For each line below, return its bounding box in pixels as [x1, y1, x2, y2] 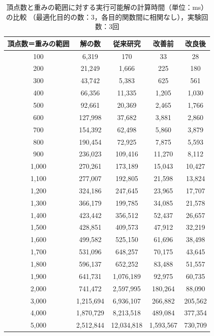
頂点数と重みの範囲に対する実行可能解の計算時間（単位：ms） [6, 2, 208, 12]
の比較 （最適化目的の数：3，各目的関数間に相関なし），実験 [6, 11, 201, 22]
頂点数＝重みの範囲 [7, 38, 69, 48]
